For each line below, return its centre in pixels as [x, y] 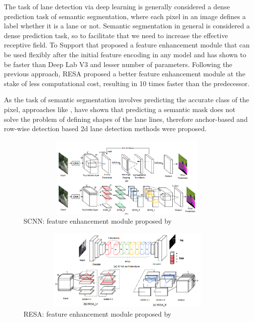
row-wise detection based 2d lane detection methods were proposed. [105, 128]
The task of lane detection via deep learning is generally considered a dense [117, 6]
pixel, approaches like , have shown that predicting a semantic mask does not [120, 109]
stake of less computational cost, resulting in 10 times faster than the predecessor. [127, 83]
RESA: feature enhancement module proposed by [97, 313]
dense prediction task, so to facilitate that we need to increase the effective [116, 35]
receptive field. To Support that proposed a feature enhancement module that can [127, 45]
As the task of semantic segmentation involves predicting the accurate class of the [127, 100]
